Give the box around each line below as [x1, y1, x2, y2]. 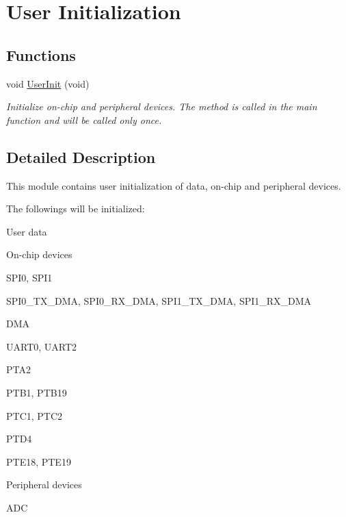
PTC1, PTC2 [6, 408, 63, 423]
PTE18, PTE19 [6, 454, 71, 468]
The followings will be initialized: [6, 201, 145, 216]
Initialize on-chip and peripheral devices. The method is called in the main [6, 99, 317, 114]
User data [6, 224, 47, 238]
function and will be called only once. [6, 112, 162, 127]
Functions [6, 44, 76, 65]
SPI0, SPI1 [6, 270, 53, 284]
